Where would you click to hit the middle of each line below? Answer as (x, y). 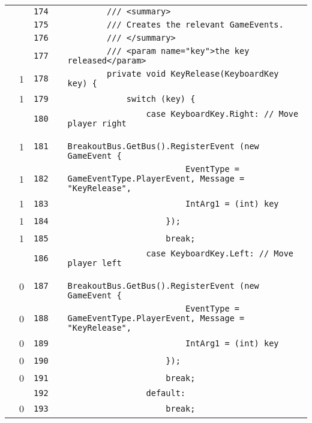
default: (166, 393)
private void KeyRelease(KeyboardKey (193, 74)
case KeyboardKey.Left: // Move (220, 253)
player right (97, 123)
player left (94, 263)
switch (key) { (161, 99)
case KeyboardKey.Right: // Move (222, 114)
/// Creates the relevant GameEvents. (195, 25)
